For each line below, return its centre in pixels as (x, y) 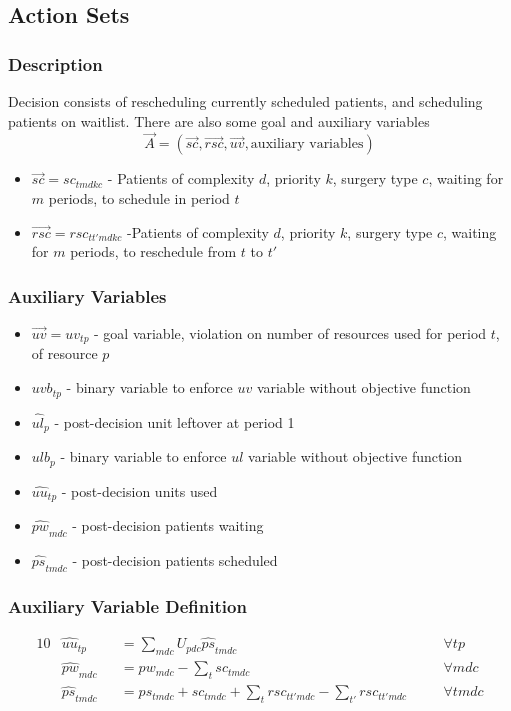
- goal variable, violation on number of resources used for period (290, 333)
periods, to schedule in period (139, 198)
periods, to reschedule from (153, 251)
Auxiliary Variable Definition (127, 605)
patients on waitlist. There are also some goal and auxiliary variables (219, 120)
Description (55, 63)
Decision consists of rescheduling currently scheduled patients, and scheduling (245, 101)
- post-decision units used (139, 490)
